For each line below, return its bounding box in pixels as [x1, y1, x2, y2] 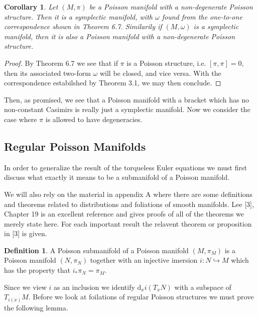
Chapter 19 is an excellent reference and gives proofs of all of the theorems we [4, 208, 244, 219]
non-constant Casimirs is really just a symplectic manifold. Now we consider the [4, 104, 250, 115]
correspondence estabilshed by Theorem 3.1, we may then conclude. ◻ [4, 77, 221, 88]
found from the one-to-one [162, 11, 242, 22]
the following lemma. [4, 302, 68, 312]
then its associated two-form [4, 67, 91, 78]
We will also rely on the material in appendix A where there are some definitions [4, 188, 253, 199]
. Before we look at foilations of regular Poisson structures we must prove [28, 291, 254, 302]
